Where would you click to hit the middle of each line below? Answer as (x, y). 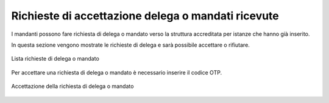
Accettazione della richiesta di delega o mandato (73, 86)
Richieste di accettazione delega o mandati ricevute (145, 16)
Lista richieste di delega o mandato (55, 59)
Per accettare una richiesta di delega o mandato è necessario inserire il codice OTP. (117, 72)
